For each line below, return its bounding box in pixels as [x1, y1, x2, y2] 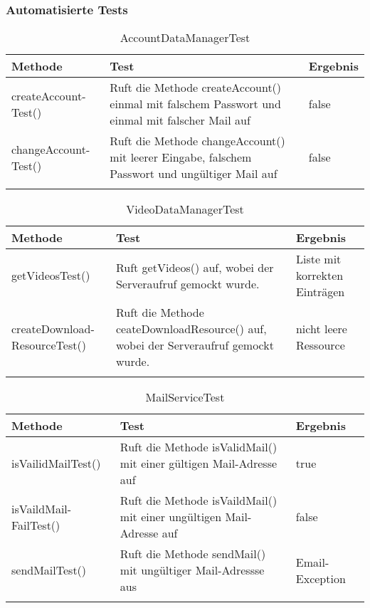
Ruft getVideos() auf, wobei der [115, 258, 274, 276]
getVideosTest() [11, 267, 90, 284]
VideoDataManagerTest [126, 201, 244, 218]
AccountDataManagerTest [120, 29, 250, 46]
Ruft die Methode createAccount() [110, 79, 282, 96]
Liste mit [295, 251, 342, 268]
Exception [295, 570, 346, 587]
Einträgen [295, 283, 345, 300]
